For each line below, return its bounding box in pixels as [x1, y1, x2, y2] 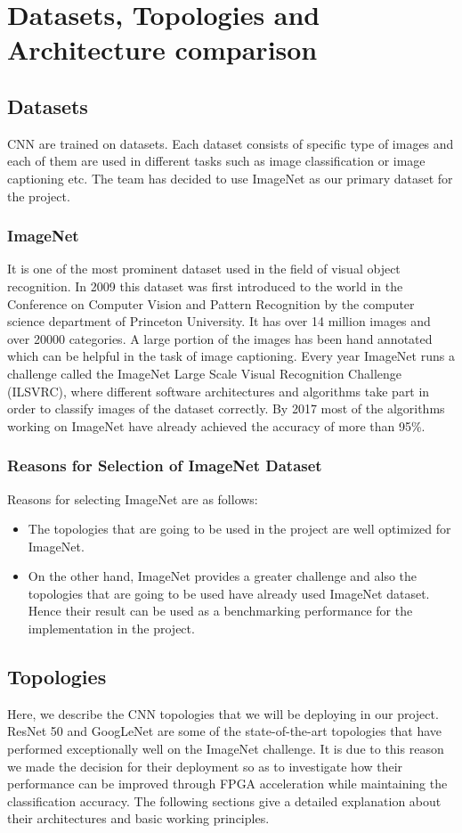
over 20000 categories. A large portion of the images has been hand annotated [7, 329, 433, 347]
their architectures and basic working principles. [7, 809, 270, 828]
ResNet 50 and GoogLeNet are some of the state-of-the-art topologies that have [7, 722, 442, 740]
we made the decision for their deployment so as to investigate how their [7, 756, 403, 775]
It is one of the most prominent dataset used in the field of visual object [7, 259, 401, 278]
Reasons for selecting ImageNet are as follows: [7, 489, 258, 508]
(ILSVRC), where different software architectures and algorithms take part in [7, 381, 430, 400]
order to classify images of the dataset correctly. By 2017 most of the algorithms [7, 399, 445, 418]
